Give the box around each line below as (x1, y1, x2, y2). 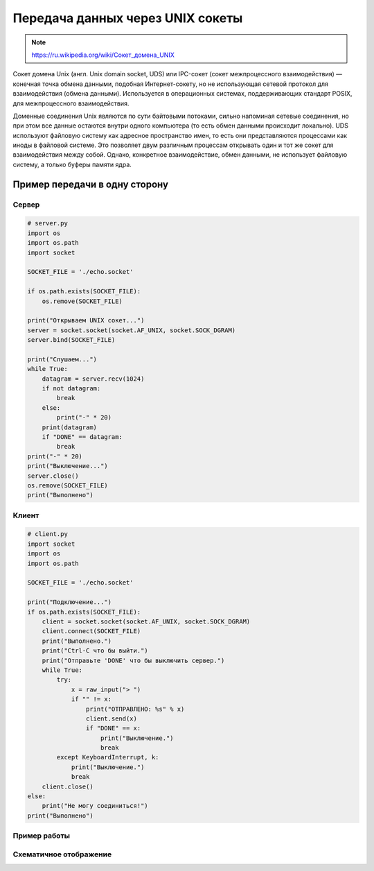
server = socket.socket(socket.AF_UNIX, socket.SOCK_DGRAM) (27, 326, 236, 334)
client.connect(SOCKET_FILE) (42, 628, 141, 635)
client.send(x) (85, 714, 138, 723)
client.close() (42, 782, 93, 791)
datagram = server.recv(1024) (42, 374, 145, 383)
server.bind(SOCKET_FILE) (27, 336, 116, 344)
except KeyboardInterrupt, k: (56, 753, 159, 761)
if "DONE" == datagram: (42, 433, 123, 440)
